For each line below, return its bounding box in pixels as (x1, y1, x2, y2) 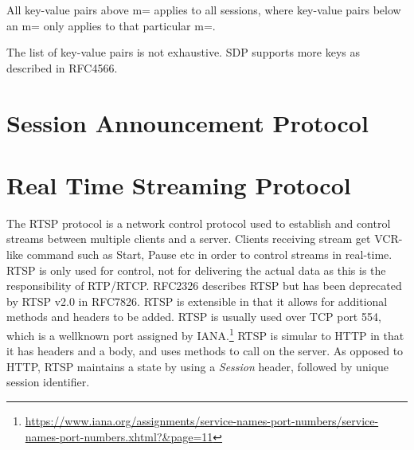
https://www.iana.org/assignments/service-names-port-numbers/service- (25, 413, 379, 429)
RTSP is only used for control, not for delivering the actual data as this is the (6, 261, 386, 278)
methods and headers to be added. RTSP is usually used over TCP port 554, (6, 308, 381, 325)
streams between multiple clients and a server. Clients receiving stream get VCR (6, 230, 399, 247)
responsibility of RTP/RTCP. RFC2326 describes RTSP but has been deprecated (6, 277, 402, 294)
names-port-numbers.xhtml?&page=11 (25, 428, 213, 444)
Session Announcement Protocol (6, 106, 369, 139)
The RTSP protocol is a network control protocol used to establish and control (6, 214, 391, 231)
